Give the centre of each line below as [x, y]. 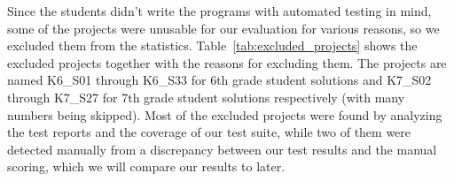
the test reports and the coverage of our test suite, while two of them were [209, 132]
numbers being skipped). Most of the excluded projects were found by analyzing [225, 114]
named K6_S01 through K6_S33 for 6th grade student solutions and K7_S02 [219, 80]
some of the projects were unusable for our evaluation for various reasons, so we [223, 28]
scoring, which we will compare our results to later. [146, 166]
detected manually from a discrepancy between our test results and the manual [222, 149]
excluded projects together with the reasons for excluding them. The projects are [227, 62]
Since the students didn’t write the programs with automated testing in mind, [219, 11]
